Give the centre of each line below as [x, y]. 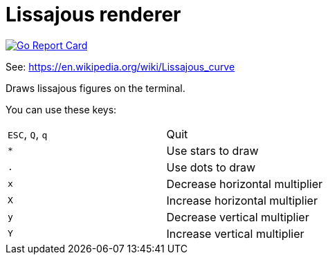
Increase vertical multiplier [235, 233]
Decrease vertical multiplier [238, 217]
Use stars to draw [212, 150]
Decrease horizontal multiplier [245, 184]
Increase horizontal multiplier [242, 200]
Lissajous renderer [93, 15]
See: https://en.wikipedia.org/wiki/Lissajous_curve [120, 66]
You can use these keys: [61, 109]
